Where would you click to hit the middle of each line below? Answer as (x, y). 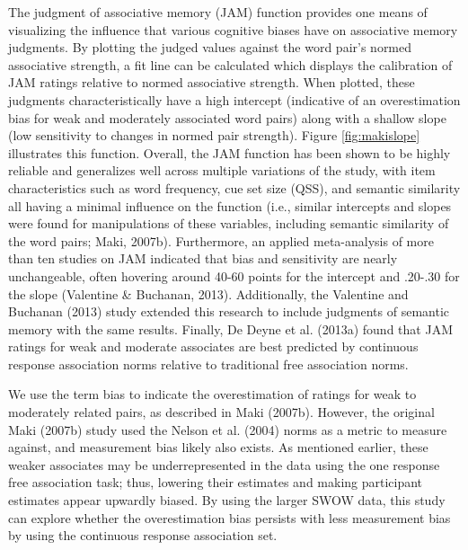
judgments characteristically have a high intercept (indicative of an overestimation (234, 99)
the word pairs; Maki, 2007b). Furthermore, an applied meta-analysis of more (221, 240)
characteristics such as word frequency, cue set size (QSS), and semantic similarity (234, 187)
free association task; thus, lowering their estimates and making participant (216, 482)
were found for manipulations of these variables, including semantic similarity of (229, 223)
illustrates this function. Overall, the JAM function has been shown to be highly (230, 152)
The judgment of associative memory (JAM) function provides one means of (218, 12)
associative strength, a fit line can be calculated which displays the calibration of (230, 64)
